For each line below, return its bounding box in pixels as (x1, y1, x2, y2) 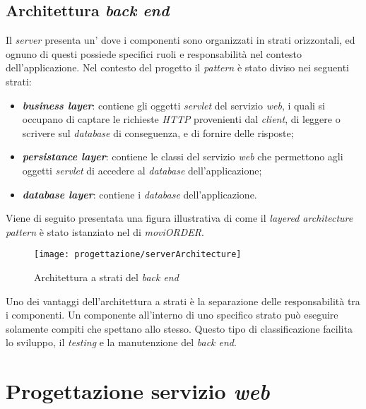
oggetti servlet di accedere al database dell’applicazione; (22, 162, 262, 177)
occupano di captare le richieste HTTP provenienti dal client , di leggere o (22, 112, 341, 126)
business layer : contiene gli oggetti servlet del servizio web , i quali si (22, 97, 326, 112)
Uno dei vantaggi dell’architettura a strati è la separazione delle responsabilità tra (6, 293, 360, 308)
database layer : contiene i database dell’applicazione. (22, 186, 257, 201)
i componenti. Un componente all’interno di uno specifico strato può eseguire (6, 307, 338, 322)
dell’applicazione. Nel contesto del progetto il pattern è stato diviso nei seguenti (6, 60, 349, 75)
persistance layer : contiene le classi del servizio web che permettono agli (22, 149, 343, 164)
